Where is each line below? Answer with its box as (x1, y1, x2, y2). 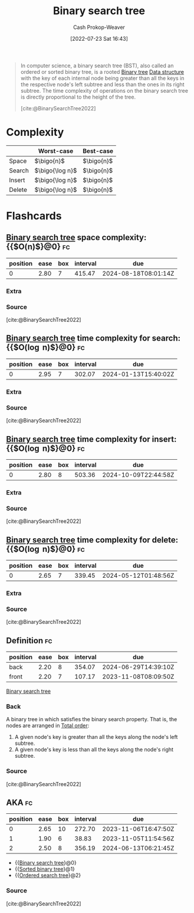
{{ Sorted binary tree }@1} (14, 866, 75, 873)
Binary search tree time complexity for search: (6, 333, 181, 343)
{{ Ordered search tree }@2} (14, 872, 81, 879)
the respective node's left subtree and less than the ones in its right (20, 81, 185, 88)
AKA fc (6, 797, 33, 807)
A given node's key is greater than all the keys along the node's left (14, 734, 178, 741)
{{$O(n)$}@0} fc (6, 242, 70, 252)
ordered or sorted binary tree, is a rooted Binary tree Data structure (20, 68, 185, 75)
